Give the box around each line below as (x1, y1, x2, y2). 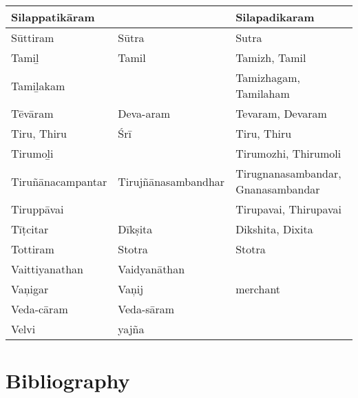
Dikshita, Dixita (235, 221, 313, 237)
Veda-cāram (11, 301, 68, 317)
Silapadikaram (235, 9, 315, 25)
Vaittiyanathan (11, 261, 83, 277)
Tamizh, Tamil (235, 50, 306, 65)
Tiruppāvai (11, 201, 64, 217)
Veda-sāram (118, 301, 175, 317)
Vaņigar (11, 281, 49, 297)
